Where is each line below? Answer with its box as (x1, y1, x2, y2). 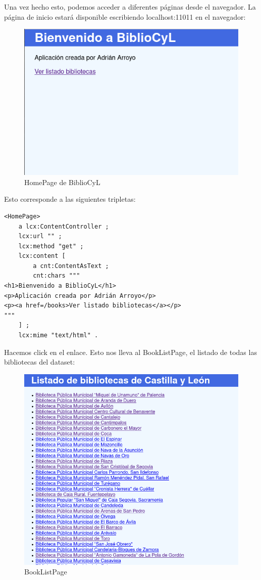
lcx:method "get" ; (18, 242, 84, 250)
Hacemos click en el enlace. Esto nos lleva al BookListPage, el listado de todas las (4, 346, 257, 357)
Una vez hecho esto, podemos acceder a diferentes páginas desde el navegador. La (4, 2, 256, 12)
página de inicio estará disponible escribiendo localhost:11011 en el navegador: (4, 11, 246, 22)
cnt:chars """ (33, 272, 80, 280)
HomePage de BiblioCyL (24, 176, 100, 187)
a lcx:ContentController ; (18, 222, 109, 230)
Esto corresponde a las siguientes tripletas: (4, 194, 136, 204)
